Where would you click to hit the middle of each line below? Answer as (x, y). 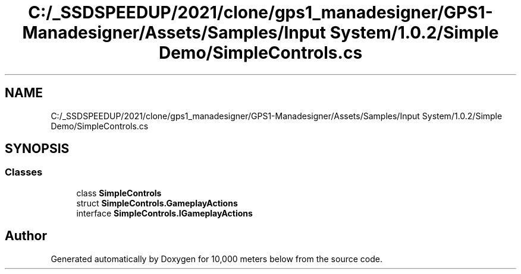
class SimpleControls (119, 193)
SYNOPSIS (37, 149)
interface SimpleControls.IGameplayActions (164, 213)
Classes (24, 172)
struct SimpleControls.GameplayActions (157, 203)
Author (26, 236)
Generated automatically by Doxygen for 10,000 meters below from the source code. (216, 259)
